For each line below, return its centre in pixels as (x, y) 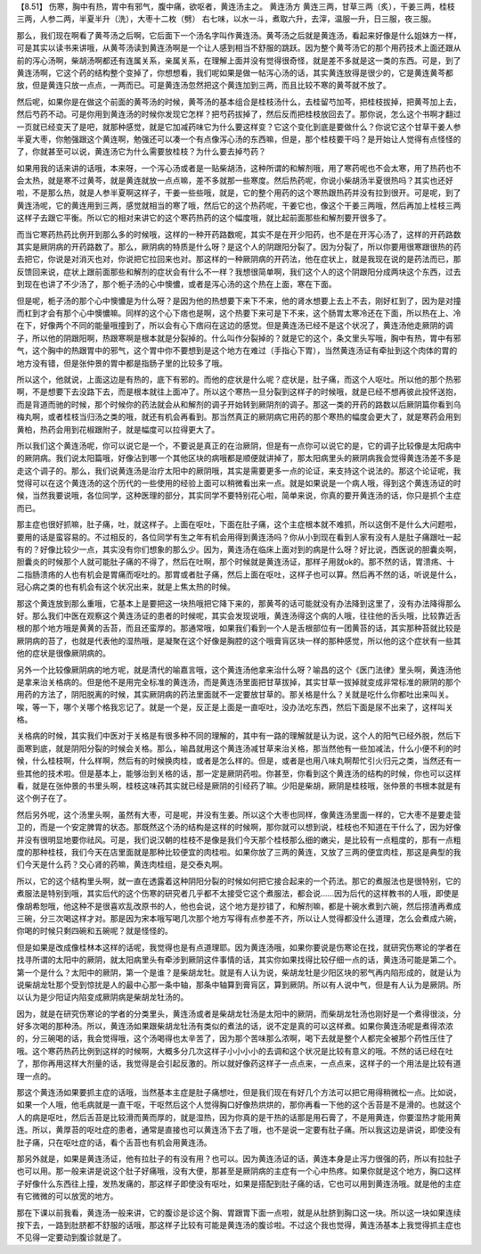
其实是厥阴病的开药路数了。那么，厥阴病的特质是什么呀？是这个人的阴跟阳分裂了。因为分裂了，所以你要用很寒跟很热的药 (239, 247)
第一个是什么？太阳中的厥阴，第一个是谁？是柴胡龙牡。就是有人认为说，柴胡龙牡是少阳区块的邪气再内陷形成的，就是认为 (239, 972)
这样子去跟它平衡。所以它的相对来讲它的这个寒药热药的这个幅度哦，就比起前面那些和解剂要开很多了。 (204, 218)
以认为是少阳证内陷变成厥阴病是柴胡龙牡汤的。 (102, 997)
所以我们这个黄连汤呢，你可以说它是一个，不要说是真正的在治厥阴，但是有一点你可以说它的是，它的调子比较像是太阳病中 (239, 445)
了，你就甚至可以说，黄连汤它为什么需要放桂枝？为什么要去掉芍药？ (141, 152)
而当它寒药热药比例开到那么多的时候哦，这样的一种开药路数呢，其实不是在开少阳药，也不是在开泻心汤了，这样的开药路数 (239, 234)
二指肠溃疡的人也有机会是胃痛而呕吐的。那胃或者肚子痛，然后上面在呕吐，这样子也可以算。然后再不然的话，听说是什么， (239, 574)
